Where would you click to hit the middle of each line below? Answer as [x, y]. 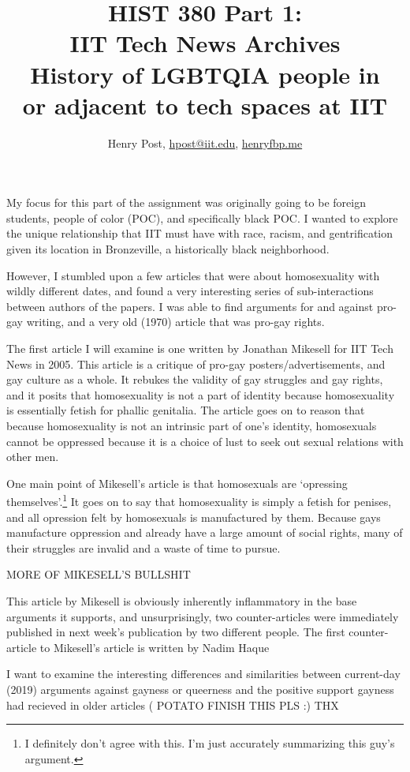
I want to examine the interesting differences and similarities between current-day [203, 674]
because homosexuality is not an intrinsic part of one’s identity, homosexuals [192, 425]
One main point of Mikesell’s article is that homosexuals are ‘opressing [177, 483]
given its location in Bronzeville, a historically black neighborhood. [168, 249]
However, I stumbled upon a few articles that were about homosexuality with [193, 275]
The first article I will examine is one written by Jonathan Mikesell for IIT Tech [200, 349]
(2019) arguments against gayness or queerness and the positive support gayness [200, 689]
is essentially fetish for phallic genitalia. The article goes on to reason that [186, 410]
